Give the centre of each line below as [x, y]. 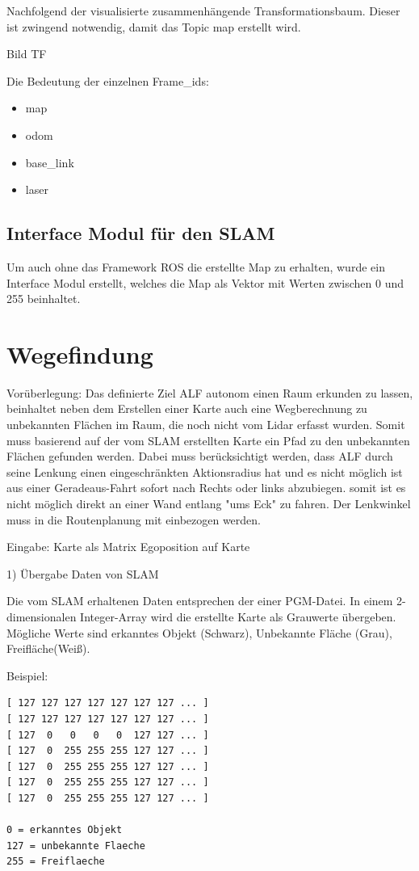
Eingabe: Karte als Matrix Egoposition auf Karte [128, 547]
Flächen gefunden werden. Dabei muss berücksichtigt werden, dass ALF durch [200, 456]
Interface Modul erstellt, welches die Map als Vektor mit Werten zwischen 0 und [205, 282]
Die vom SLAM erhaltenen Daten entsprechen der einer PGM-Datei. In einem [200, 601]
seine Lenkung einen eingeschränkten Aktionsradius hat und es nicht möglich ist [205, 471]
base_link [50, 162]
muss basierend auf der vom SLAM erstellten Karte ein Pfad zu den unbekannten [208, 440]
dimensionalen [42, 616]
